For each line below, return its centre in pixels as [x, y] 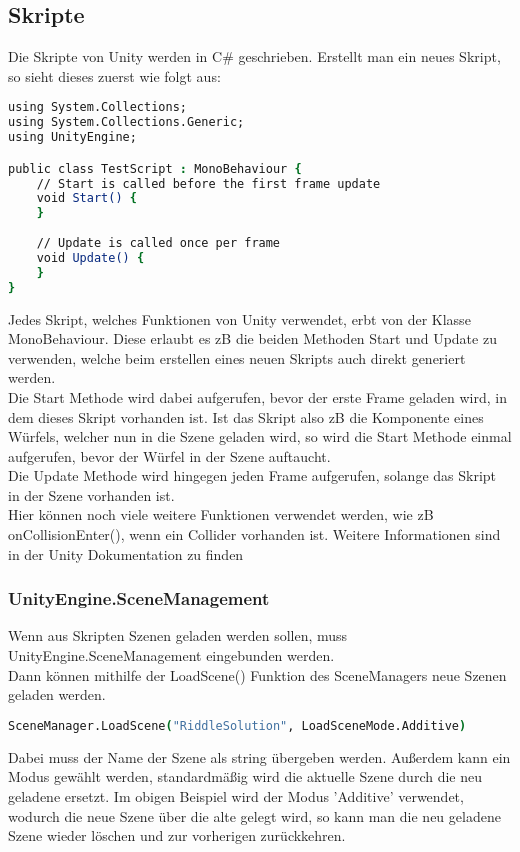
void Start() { [86, 198]
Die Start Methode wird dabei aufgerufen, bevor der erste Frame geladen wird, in [257, 396]
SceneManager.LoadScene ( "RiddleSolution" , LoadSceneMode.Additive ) [237, 725]
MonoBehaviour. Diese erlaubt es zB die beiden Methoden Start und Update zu [252, 338]
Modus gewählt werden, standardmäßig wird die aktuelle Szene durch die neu [245, 776]
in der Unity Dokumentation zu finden [126, 553]
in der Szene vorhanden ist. [91, 494]
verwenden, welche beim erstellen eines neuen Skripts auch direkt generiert [237, 357]
